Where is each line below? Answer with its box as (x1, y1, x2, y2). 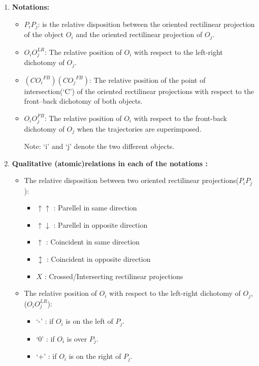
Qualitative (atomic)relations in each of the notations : (12, 158, 208, 168)
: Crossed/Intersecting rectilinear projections (44, 270, 183, 281)
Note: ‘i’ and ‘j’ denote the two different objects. (24, 141, 175, 151)
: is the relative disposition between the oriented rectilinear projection (38, 18, 255, 29)
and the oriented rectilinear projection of (76, 29, 203, 40)
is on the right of (69, 351, 121, 361)
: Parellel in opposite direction (53, 219, 148, 230)
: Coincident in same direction (46, 236, 140, 247)
